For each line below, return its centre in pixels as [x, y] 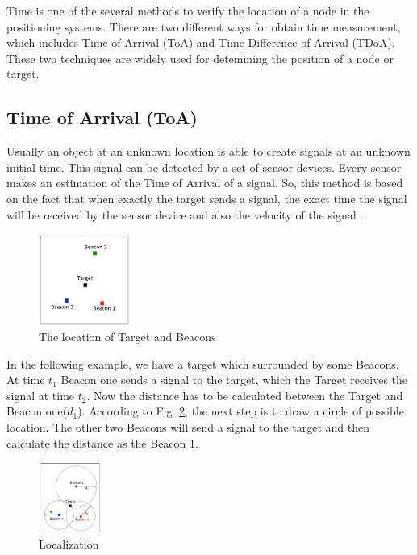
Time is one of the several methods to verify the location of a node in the [188, 10]
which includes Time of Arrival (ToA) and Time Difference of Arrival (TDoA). [201, 42]
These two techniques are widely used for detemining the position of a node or [200, 58]
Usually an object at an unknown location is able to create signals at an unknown [208, 151]
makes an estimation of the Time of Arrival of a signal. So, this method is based [205, 183]
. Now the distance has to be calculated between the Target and [245, 395]
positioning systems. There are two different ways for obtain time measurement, [204, 26]
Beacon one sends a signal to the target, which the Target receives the [234, 380]
